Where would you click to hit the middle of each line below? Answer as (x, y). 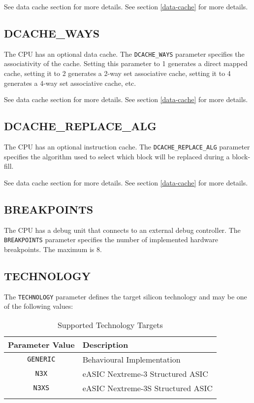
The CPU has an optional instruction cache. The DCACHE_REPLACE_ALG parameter (127, 147)
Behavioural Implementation (131, 359)
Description (105, 344)
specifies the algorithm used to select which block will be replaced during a (117, 156)
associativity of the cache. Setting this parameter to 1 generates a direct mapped (126, 63)
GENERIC (41, 359)
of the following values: (39, 306)
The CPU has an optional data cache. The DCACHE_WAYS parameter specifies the (124, 54)
